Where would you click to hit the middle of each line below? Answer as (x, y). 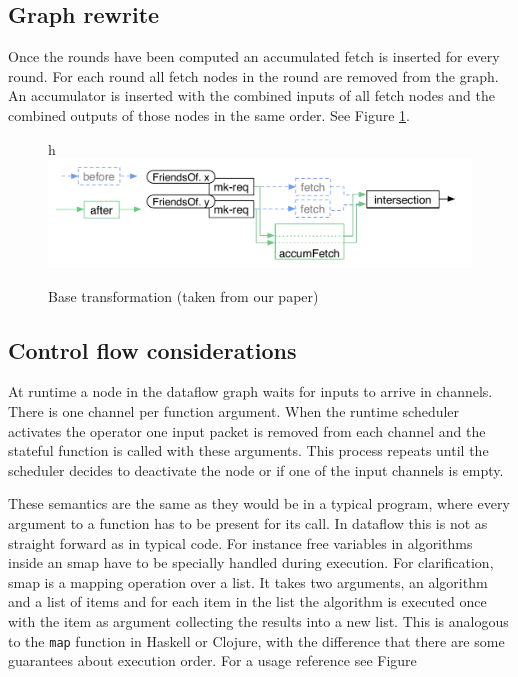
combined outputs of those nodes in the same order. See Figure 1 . (209, 114)
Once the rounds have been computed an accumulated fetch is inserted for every (254, 56)
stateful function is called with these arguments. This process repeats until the (248, 450)
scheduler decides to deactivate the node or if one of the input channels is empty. (256, 469)
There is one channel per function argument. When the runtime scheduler (234, 411)
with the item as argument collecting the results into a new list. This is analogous (258, 620)
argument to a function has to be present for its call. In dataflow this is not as (248, 523)
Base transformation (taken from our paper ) (183, 295)
